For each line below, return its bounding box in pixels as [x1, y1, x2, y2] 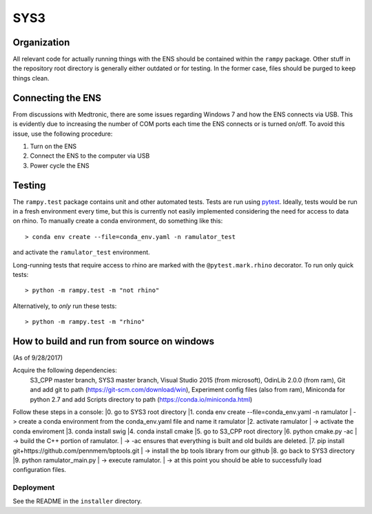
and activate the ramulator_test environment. [12, 248, 151, 256]
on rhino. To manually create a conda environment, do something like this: [12, 217, 223, 225]
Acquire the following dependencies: [12, 366, 117, 375]
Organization [12, 37, 70, 48]
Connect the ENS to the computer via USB [30, 152, 150, 160]
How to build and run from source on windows [12, 335, 215, 347]
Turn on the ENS [30, 142, 77, 150]
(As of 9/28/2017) [12, 353, 63, 362]
